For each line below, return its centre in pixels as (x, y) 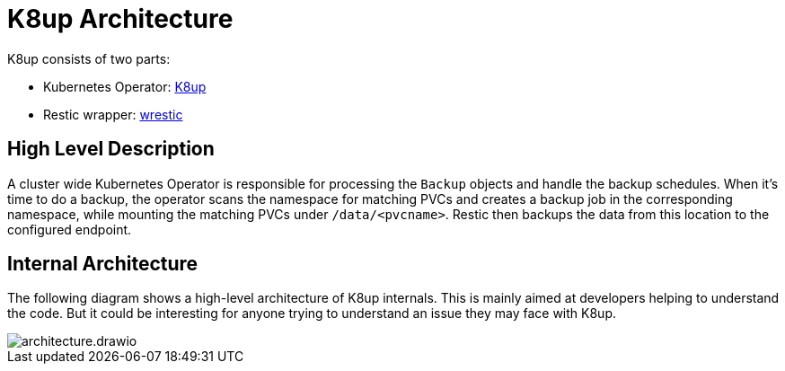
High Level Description (111, 149)
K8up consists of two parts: (89, 58)
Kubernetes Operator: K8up (125, 86)
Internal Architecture (103, 264)
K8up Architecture (120, 19)
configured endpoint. (70, 229)
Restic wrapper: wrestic (113, 114)
